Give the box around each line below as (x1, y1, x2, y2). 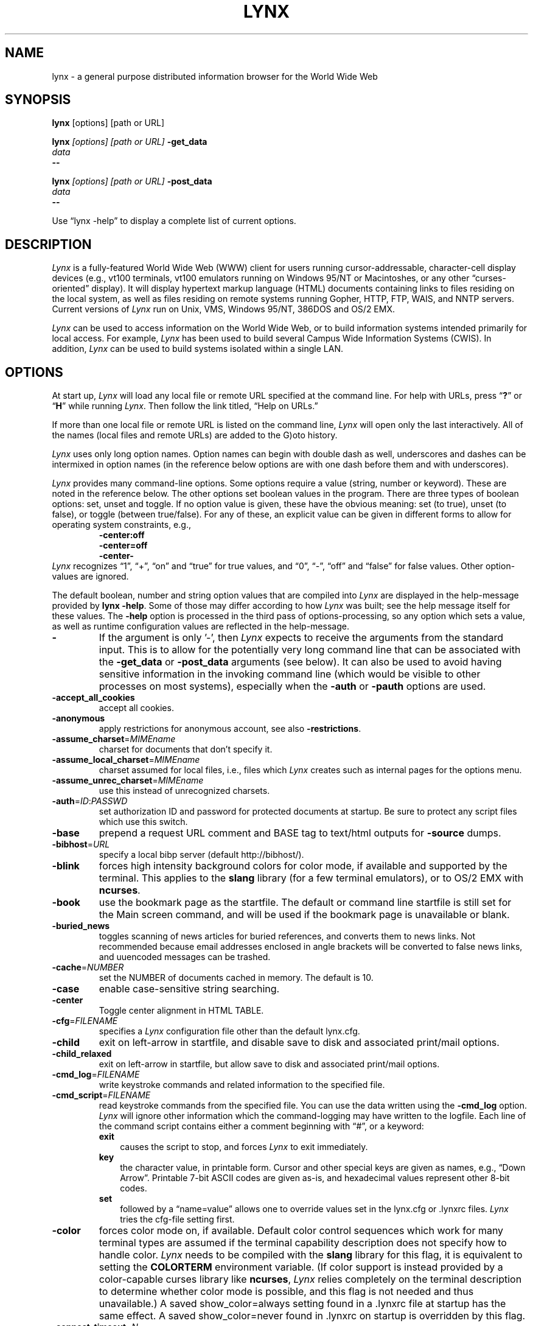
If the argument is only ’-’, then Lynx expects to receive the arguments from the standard (99, 631, 504, 644)
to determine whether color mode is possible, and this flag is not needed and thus (99, 1285, 474, 1298)
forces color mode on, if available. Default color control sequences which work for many (99, 1224, 504, 1237)
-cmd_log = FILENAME (52, 1069, 140, 1080)
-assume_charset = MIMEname (52, 734, 176, 745)
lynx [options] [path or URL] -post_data (52, 176, 212, 187)
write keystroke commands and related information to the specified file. (99, 1079, 385, 1090)
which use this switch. (99, 816, 188, 827)
